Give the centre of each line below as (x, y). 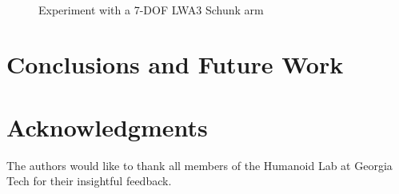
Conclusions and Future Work (175, 64)
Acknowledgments (107, 127)
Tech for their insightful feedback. (89, 181)
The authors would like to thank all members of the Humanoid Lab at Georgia (199, 165)
